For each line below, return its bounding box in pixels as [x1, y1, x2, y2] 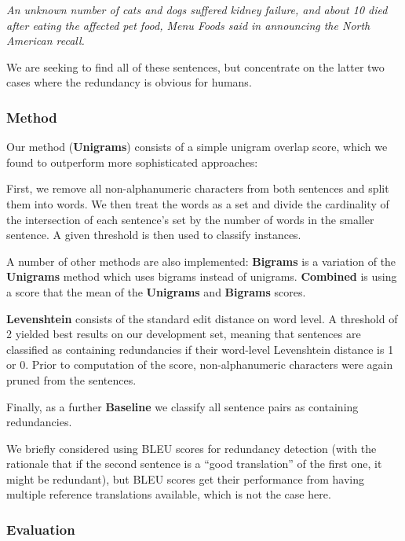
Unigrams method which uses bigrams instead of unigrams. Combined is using [6, 268, 397, 285]
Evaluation [6, 519, 75, 539]
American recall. [6, 32, 85, 49]
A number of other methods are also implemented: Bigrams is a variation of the [6, 252, 396, 269]
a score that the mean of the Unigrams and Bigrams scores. [6, 283, 306, 300]
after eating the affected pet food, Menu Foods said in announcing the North [6, 17, 370, 33]
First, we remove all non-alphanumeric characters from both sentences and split [6, 180, 389, 197]
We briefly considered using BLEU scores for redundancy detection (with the [6, 440, 377, 456]
